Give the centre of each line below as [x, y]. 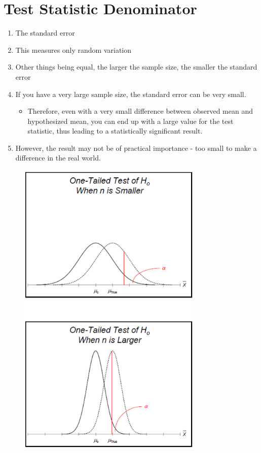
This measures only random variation [73, 50]
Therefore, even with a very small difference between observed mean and [140, 111]
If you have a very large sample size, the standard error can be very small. [131, 94]
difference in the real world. [58, 158]
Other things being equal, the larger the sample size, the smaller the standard [136, 67]
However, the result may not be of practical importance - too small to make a [136, 148]
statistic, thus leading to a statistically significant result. [115, 131]
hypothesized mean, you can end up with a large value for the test [130, 121]
